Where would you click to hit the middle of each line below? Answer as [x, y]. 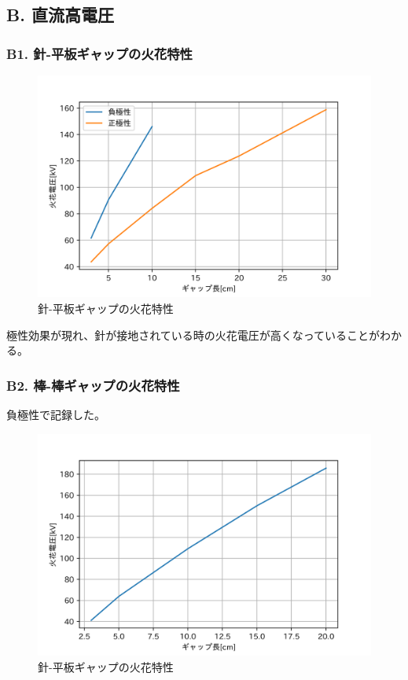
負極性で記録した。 [56, 414]
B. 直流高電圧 [60, 15]
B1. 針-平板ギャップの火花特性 [99, 53]
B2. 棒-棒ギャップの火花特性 [93, 385]
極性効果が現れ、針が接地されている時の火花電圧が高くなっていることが [193, 334]
